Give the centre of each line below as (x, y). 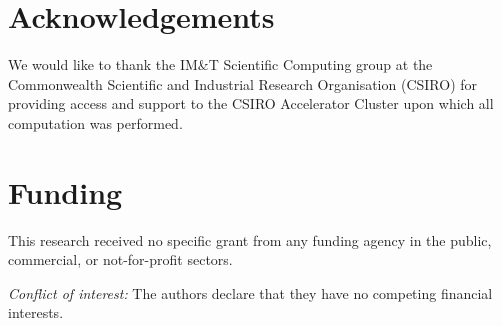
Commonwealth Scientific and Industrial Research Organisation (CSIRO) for (243, 83)
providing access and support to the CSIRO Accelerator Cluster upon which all (251, 103)
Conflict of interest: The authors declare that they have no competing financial (250, 292)
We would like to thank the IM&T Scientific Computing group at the (220, 64)
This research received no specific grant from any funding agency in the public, (250, 239)
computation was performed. (95, 122)
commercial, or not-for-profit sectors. (120, 259)
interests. (36, 312)
